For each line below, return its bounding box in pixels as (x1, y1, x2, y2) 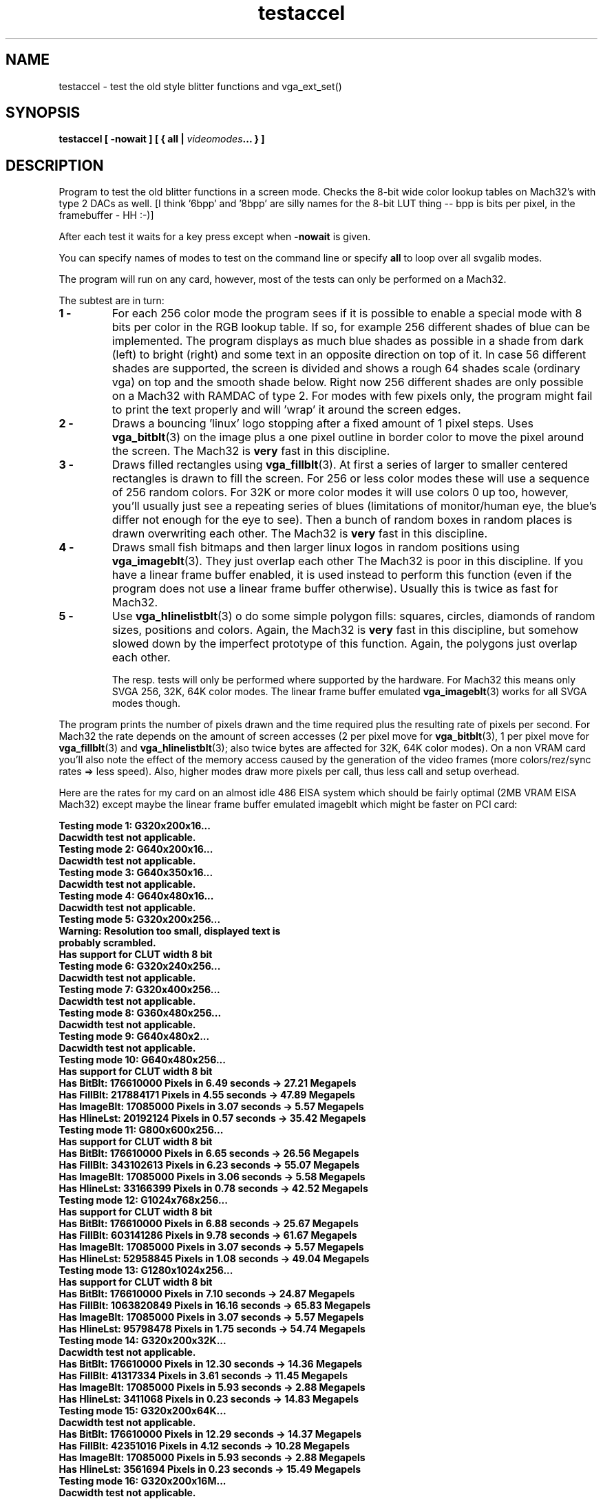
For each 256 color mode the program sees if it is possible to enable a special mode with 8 (112, 306, 582, 321)
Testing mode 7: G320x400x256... (59, 984, 220, 996)
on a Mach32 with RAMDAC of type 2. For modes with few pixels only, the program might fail (112, 389, 593, 403)
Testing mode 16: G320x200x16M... (59, 1475, 226, 1487)
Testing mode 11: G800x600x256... (59, 1124, 224, 1136)
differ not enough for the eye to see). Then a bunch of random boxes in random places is (112, 513, 573, 527)
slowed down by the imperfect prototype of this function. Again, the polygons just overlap (112, 637, 578, 651)
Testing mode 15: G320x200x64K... (59, 1405, 226, 1417)
